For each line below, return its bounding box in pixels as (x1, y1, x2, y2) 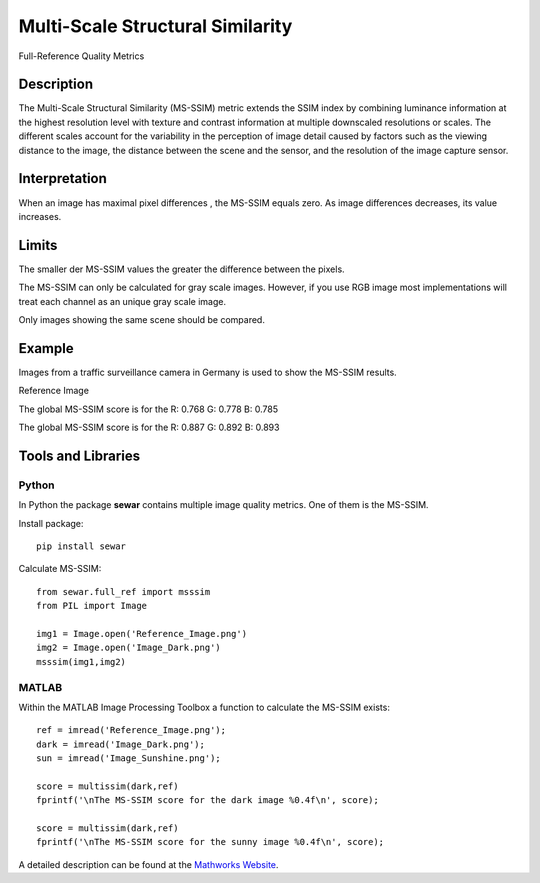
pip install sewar (36, 541, 127, 552)
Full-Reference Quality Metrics (18, 50, 145, 62)
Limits (18, 236, 58, 254)
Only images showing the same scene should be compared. (18, 314, 265, 325)
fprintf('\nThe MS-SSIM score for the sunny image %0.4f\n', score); (36, 836, 385, 848)
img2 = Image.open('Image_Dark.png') (36, 642, 222, 654)
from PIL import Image (36, 600, 148, 612)
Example (18, 340, 74, 357)
